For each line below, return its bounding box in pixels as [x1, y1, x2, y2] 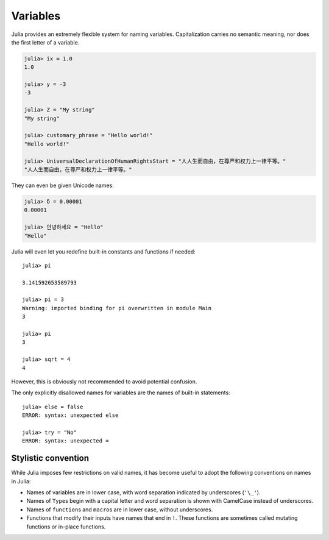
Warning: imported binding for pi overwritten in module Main [22, 305, 212, 311]
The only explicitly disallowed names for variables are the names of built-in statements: [11, 389, 231, 396]
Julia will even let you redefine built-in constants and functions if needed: [11, 247, 196, 255]
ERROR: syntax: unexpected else [22, 412, 119, 419]
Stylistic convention [11, 453, 90, 463]
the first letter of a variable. [11, 38, 80, 46]
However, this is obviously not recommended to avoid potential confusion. [11, 378, 197, 385]
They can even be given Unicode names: [11, 182, 114, 189]
